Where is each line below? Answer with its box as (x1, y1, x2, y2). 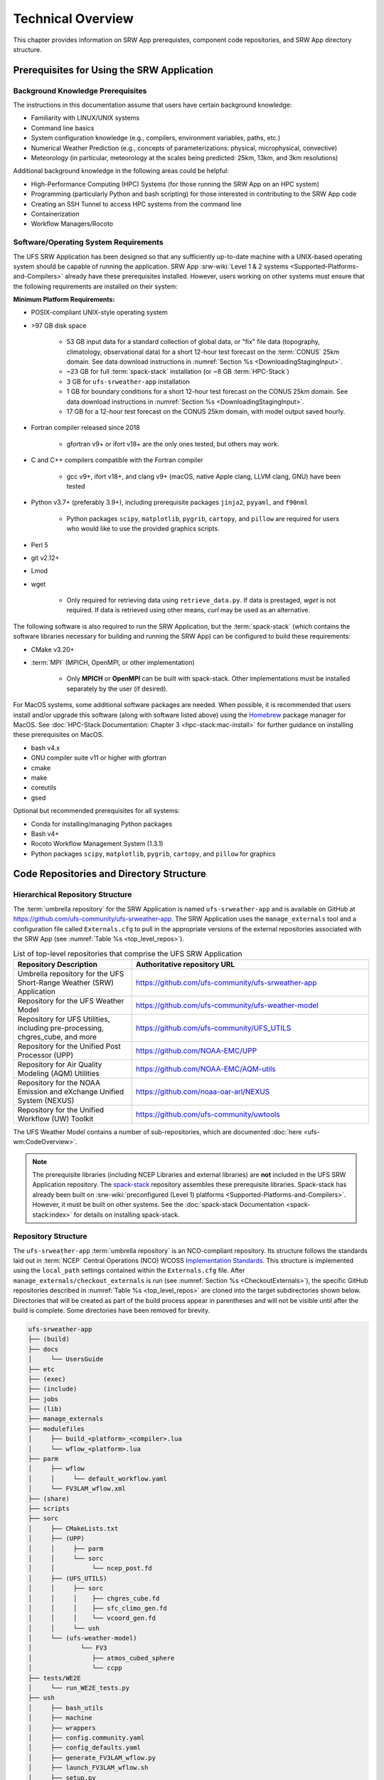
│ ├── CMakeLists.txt (28, 1524, 119, 1532)
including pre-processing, (17, 1022, 105, 1032)
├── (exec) (28, 1375, 66, 1383)
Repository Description (17, 959, 97, 969)
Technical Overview (13, 11, 134, 26)
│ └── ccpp (28, 1664, 122, 1672)
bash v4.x (31, 743, 60, 752)
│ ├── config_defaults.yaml (28, 1744, 142, 1752)
